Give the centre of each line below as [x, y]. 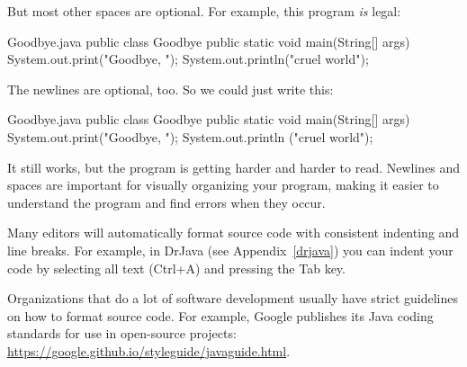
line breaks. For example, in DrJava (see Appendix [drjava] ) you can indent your [230, 250]
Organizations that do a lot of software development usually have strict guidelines [233, 298]
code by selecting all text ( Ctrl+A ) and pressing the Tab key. [176, 268]
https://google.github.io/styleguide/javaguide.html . [149, 350]
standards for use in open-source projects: [122, 333]
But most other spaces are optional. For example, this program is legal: [204, 11]
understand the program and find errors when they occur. [166, 202]
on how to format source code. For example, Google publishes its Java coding [220, 315]
